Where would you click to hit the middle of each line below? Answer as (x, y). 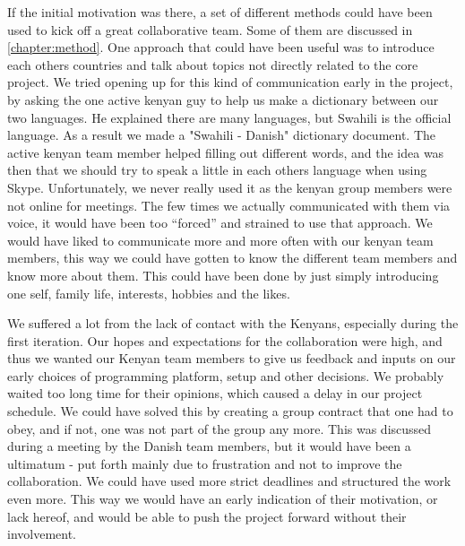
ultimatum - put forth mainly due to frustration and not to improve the (205, 463)
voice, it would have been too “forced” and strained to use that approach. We (220, 223)
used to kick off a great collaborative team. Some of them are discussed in (210, 29)
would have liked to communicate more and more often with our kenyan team (220, 240)
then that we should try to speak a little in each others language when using (217, 170)
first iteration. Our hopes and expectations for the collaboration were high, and (225, 340)
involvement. (42, 534)
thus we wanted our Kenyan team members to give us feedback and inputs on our (232, 358)
